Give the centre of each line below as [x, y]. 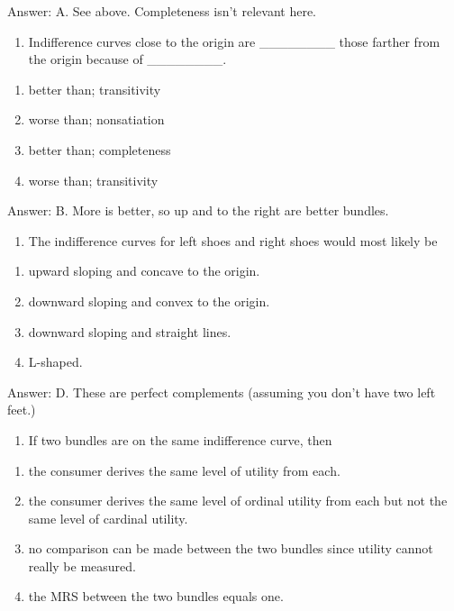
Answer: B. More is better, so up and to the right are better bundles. [198, 210]
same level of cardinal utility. [108, 518]
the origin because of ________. [127, 59]
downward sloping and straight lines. [130, 331]
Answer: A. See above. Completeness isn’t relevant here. [162, 11]
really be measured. [82, 565]
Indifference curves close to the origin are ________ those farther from [234, 41]
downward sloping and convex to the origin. [149, 301]
